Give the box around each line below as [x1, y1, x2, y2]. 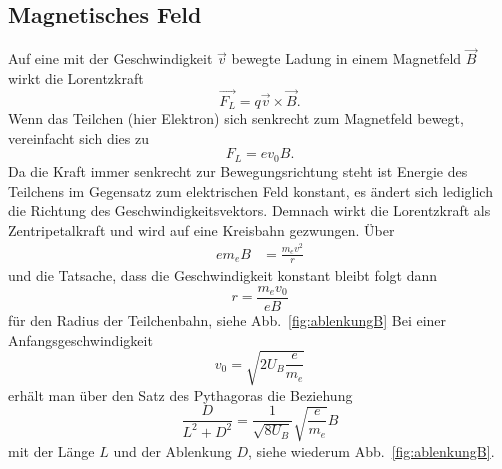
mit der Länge [8, 440, 95, 461]
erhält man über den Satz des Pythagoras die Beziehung [8, 384, 353, 405]
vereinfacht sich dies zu [8, 127, 149, 148]
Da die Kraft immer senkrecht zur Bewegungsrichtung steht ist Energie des [8, 160, 468, 181]
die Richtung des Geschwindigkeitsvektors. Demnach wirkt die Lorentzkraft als [8, 200, 491, 221]
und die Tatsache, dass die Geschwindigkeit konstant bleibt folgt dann [8, 265, 438, 286]
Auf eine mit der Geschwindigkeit [8, 48, 213, 69]
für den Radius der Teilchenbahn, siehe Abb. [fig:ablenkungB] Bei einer [8, 310, 447, 331]
